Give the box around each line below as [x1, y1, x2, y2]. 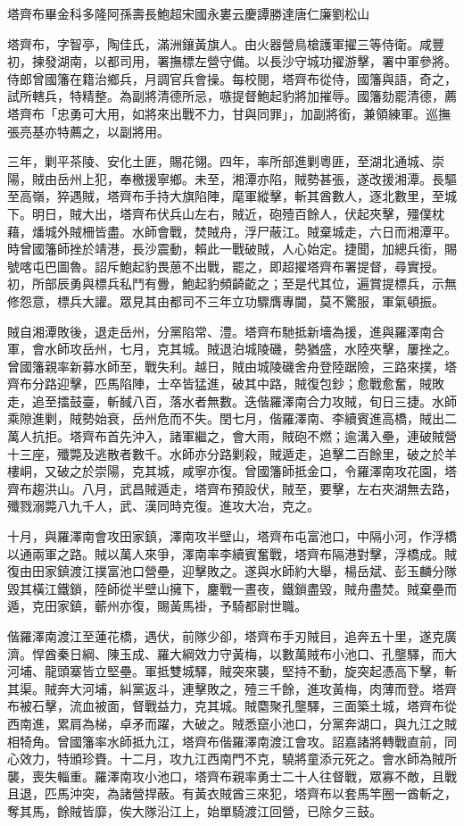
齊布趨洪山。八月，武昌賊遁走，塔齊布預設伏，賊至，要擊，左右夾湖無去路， [7, 479, 457, 497]
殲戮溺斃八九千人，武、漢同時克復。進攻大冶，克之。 [7, 496, 319, 515]
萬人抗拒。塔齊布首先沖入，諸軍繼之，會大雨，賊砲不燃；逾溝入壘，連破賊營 [7, 427, 457, 446]
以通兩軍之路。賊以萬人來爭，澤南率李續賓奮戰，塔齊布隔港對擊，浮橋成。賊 [7, 544, 457, 563]
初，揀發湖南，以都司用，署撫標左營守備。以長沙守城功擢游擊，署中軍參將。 [7, 52, 457, 71]
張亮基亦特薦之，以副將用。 [7, 121, 170, 140]
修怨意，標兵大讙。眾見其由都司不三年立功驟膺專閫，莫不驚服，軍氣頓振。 [7, 291, 444, 310]
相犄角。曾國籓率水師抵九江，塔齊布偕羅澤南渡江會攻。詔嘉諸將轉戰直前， [7, 731, 444, 750]
